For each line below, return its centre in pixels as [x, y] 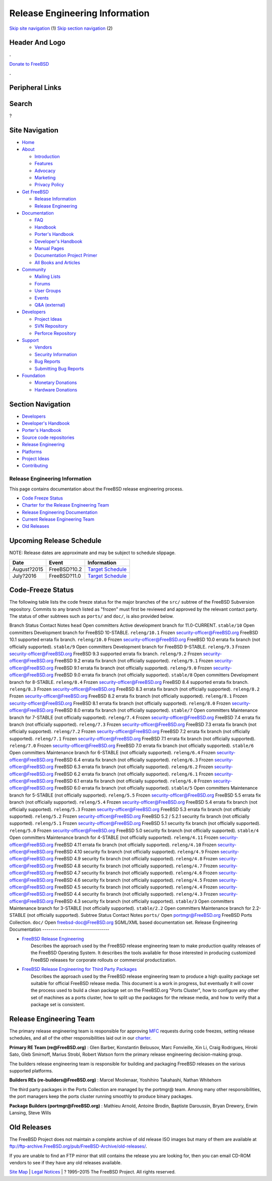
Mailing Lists [48, 277]
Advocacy [45, 170]
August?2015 [28, 569]
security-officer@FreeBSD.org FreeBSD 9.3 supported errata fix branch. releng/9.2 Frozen [106, 654]
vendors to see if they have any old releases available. [65, 1163]
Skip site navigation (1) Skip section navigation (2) [61, 28]
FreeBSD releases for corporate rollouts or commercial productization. [104, 960]
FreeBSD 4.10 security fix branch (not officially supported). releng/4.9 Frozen [137, 852]
